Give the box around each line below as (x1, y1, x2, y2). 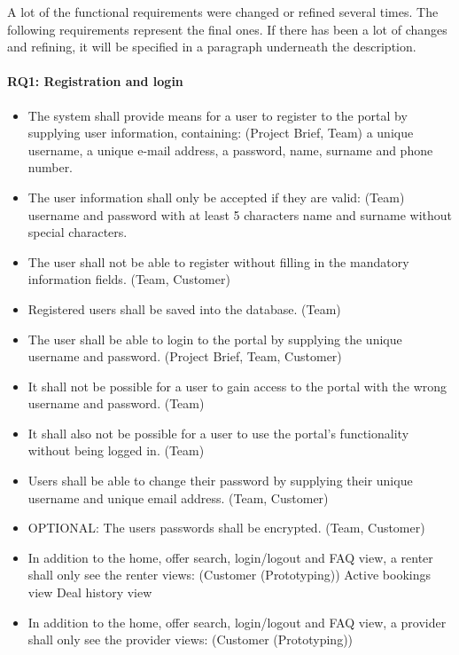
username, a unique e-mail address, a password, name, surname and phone (27, 140, 433, 159)
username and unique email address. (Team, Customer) (27, 488, 329, 507)
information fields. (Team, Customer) (27, 270, 230, 288)
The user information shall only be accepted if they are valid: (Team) (27, 187, 405, 206)
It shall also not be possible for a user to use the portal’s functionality (27, 423, 409, 442)
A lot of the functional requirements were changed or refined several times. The (7, 3, 439, 20)
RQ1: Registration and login (7, 72, 183, 91)
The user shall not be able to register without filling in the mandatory (27, 252, 409, 271)
